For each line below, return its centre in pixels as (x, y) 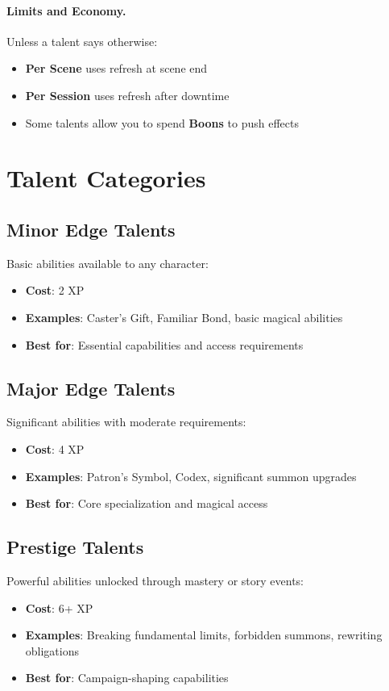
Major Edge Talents (91, 388)
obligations (52, 650)
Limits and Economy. (66, 10)
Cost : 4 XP (55, 448)
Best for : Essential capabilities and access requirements (164, 344)
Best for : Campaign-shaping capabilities (127, 678)
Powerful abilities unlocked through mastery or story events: (155, 580)
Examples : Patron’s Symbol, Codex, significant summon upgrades (191, 476)
